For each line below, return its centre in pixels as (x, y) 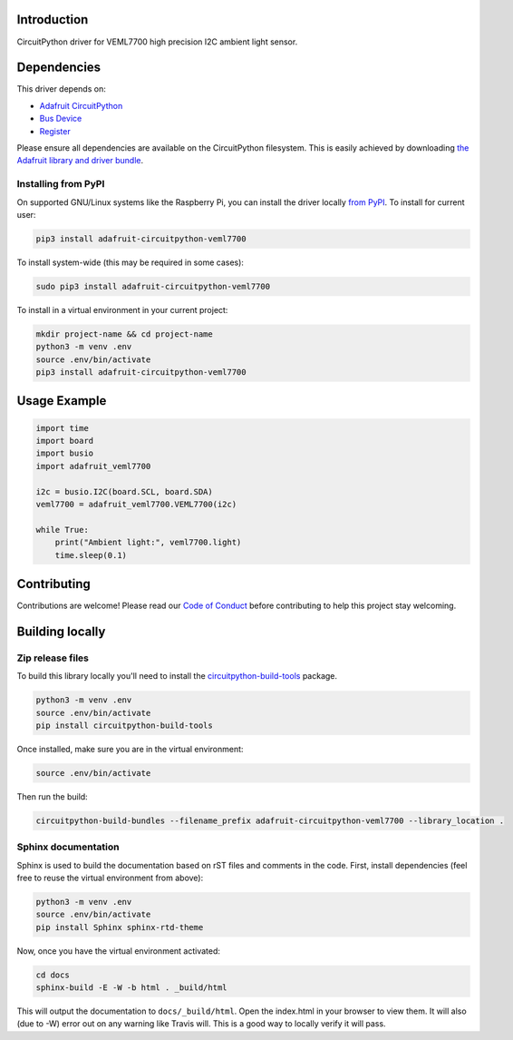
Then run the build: (52, 796)
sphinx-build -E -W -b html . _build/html (131, 988)
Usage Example (62, 401)
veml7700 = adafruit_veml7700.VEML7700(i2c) (136, 504)
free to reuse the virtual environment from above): (110, 878)
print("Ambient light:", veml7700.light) (148, 543)
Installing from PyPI (61, 184)
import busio (65, 453)
